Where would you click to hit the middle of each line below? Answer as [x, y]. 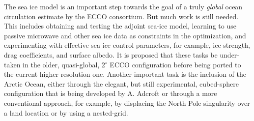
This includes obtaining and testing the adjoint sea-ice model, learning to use [120, 26]
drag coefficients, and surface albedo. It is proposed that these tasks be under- [122, 54]
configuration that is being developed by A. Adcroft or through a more [111, 93]
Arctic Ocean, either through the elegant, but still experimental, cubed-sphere [121, 83]
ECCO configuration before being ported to [175, 64]
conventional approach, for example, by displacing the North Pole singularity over [127, 103]
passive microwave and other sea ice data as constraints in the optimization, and [125, 35]
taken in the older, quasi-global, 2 [55, 64]
